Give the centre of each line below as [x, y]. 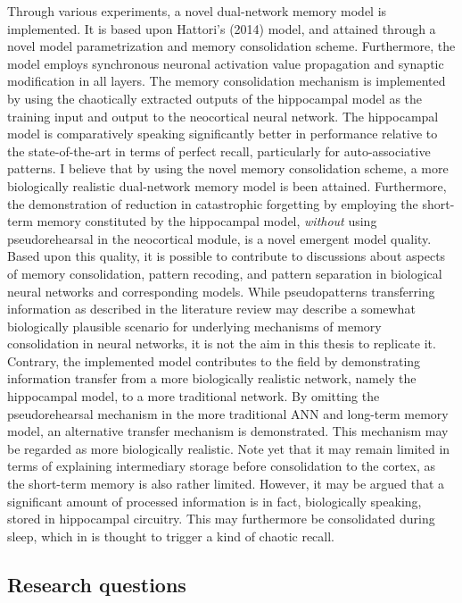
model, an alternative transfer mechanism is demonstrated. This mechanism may [228, 431]
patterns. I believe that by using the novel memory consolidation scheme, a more [228, 168]
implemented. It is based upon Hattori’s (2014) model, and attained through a [222, 28]
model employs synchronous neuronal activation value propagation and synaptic [226, 63]
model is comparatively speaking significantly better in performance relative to [223, 134]
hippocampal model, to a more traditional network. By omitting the [194, 396]
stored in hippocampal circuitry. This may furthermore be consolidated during [221, 519]
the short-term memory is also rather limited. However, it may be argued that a [226, 484]
